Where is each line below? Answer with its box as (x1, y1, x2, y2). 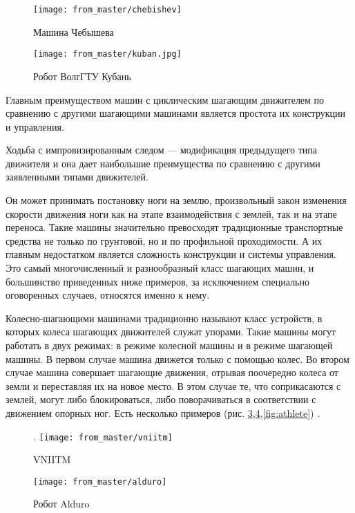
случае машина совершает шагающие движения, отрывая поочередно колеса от (6, 365, 338, 380)
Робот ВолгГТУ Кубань (33, 68, 131, 83)
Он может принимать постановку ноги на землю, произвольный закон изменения (6, 193, 347, 207)
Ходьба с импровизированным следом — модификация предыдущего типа (6, 142, 318, 157)
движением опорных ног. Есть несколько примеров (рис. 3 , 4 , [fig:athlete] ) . (6, 405, 320, 420)
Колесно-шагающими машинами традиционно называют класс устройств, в (6, 310, 323, 325)
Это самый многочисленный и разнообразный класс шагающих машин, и (6, 261, 314, 275)
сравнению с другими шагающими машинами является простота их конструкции (6, 106, 345, 120)
